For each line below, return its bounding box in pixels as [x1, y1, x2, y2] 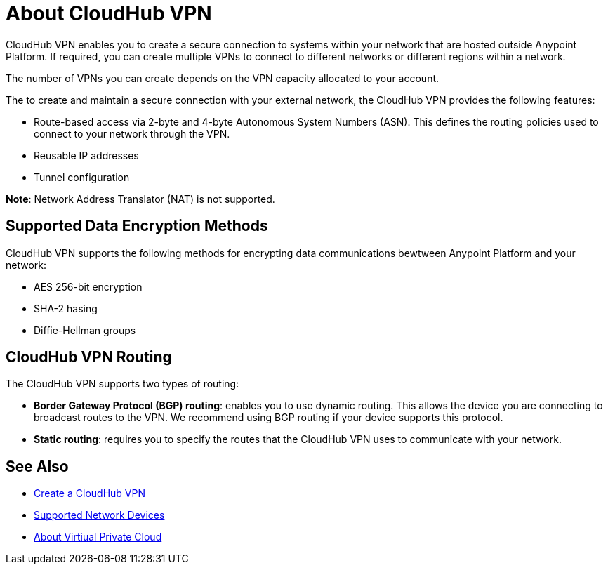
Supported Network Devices [34, 509, 165, 522]
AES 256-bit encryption [34, 280, 143, 293]
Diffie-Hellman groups [34, 324, 136, 336]
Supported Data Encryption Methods [6, 217, 268, 235]
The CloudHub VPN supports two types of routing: [6, 378, 239, 390]
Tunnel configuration [34, 171, 130, 183]
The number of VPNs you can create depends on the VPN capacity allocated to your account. [6, 72, 440, 84]
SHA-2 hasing [34, 302, 98, 314]
